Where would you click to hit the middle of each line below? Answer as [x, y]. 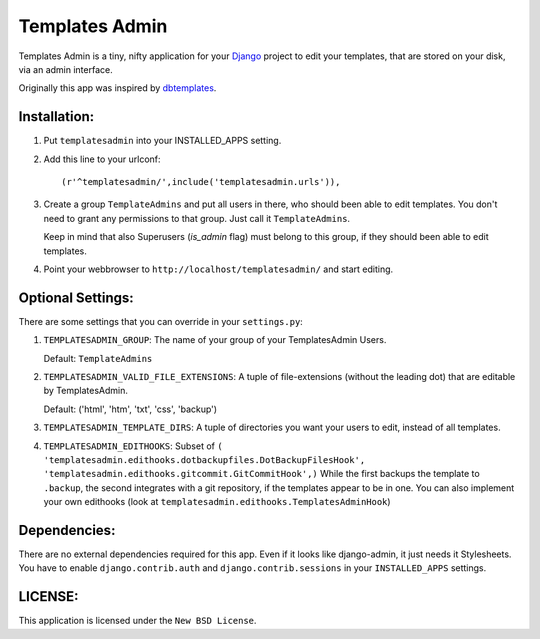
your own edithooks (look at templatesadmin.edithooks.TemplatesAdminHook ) [217, 502]
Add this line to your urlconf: [102, 159]
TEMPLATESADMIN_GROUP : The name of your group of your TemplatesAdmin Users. [215, 340]
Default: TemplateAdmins [98, 358]
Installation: [56, 116]
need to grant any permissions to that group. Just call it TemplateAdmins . [196, 218]
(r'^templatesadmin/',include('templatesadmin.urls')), [201, 182]
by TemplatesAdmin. [86, 391]
